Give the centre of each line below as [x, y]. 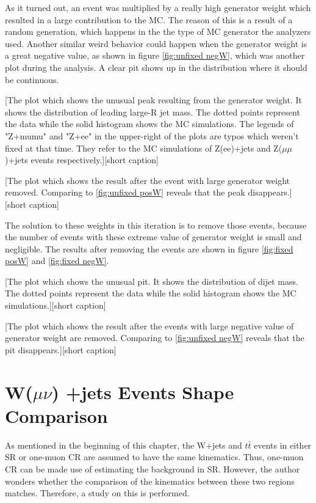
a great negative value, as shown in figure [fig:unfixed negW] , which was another [155, 55]
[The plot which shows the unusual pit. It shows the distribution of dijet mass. [152, 281]
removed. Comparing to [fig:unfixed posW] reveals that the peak [125, 192]
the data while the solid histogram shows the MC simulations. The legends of [149, 124]
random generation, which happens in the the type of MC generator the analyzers [158, 31]
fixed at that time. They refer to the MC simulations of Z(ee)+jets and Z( [144, 148]
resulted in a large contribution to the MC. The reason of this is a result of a [149, 19]
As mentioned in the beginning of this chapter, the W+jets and [124, 445]
